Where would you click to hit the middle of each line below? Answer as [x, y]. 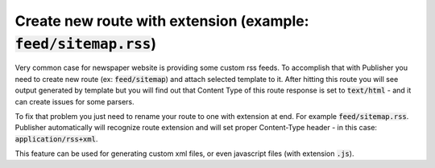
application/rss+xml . [56, 139]
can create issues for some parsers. [75, 101]
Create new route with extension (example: [162, 21]
